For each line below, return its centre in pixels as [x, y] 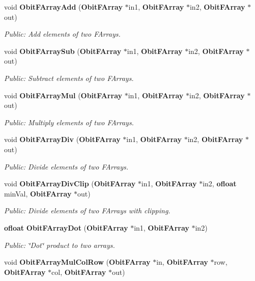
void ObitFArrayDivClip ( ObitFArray [70, 184]
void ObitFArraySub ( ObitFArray [63, 51]
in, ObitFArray [182, 262]
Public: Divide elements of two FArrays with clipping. [87, 210]
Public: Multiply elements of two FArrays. [69, 122]
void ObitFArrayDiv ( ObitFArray [62, 139]
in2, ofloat [220, 184]
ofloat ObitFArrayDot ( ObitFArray [66, 227]
